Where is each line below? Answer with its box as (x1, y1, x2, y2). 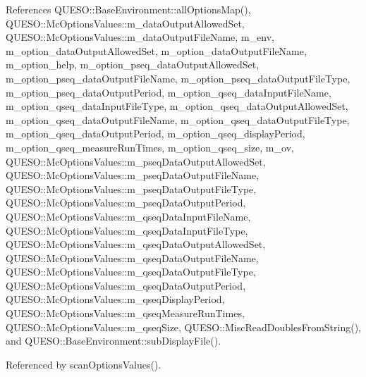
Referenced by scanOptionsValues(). (6, 357, 161, 371)
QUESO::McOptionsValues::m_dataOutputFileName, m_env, (6, 30, 274, 44)
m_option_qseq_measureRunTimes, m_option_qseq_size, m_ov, (6, 140, 294, 154)
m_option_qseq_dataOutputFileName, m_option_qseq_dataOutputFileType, (6, 112, 350, 127)
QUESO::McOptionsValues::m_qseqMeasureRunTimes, (6, 306, 245, 321)
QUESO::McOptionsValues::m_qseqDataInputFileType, (6, 223, 248, 237)
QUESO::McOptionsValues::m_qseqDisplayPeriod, (6, 292, 225, 307)
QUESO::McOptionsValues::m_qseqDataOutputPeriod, (6, 278, 246, 292)
